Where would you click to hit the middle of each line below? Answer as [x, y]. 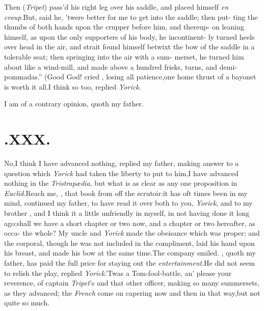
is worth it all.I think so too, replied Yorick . [73, 86]
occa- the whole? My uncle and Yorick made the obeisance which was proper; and [132, 233]
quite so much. [27, 303]
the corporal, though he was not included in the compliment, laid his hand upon [129, 243]
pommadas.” [23, 77]
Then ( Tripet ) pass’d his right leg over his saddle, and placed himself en [116, 7]
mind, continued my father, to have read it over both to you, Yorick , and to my [128, 203]
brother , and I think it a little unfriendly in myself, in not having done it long [127, 213]
